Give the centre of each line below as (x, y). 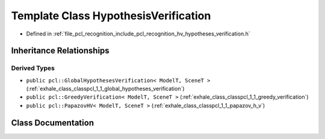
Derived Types (33, 68)
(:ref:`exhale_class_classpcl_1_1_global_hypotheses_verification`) (105, 89)
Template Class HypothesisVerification (111, 16)
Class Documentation (53, 122)
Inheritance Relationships (60, 51)
